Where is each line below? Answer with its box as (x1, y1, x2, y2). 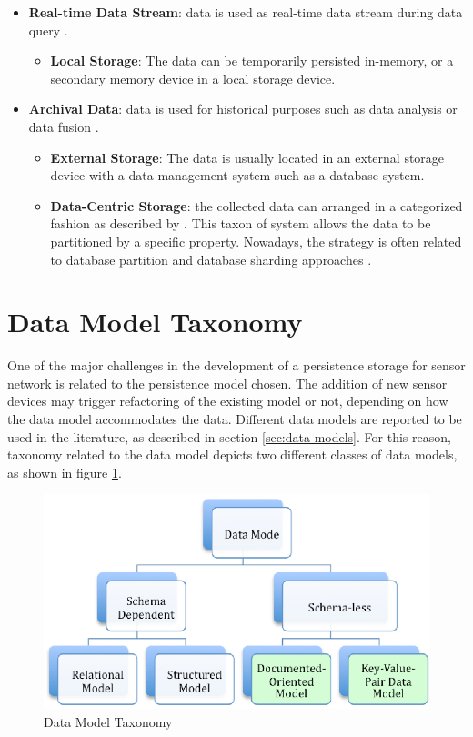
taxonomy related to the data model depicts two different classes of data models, (7, 445, 458, 464)
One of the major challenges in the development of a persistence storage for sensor (7, 356, 466, 375)
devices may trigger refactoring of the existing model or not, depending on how (7, 391, 448, 410)
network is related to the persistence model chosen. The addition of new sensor (7, 373, 448, 392)
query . (28, 20, 68, 39)
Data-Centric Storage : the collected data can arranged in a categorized (50, 196, 463, 215)
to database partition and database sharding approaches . (50, 249, 372, 268)
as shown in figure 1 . (7, 462, 122, 481)
